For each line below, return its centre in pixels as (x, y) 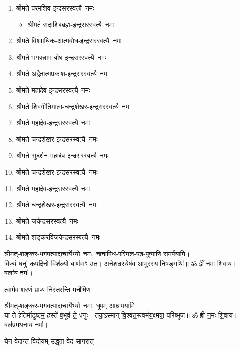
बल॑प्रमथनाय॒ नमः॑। (26, 324)
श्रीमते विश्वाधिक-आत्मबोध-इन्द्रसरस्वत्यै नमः (69, 41)
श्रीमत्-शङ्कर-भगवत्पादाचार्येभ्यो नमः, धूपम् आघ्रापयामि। (72, 305)
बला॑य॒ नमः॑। (19, 273)
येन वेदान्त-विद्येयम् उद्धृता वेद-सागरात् (49, 341)
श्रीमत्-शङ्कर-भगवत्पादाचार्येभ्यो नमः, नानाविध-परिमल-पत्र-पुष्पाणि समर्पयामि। (97, 253)
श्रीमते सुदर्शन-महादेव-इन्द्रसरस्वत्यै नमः (62, 155)
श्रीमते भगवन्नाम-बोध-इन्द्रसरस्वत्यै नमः (61, 57)
